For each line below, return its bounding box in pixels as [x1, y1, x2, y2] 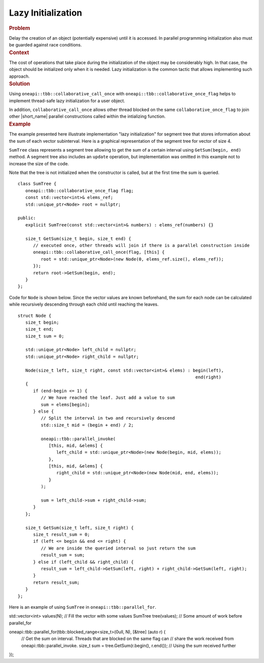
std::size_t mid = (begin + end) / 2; [41, 422, 134, 428]
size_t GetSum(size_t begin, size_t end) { [25, 236, 132, 242]
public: [18, 215, 36, 221]
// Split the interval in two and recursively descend [41, 416, 176, 421]
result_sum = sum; [41, 552, 85, 558]
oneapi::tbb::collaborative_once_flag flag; [25, 188, 134, 193]
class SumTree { [18, 181, 57, 187]
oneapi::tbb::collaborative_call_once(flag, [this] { [33, 249, 165, 255]
